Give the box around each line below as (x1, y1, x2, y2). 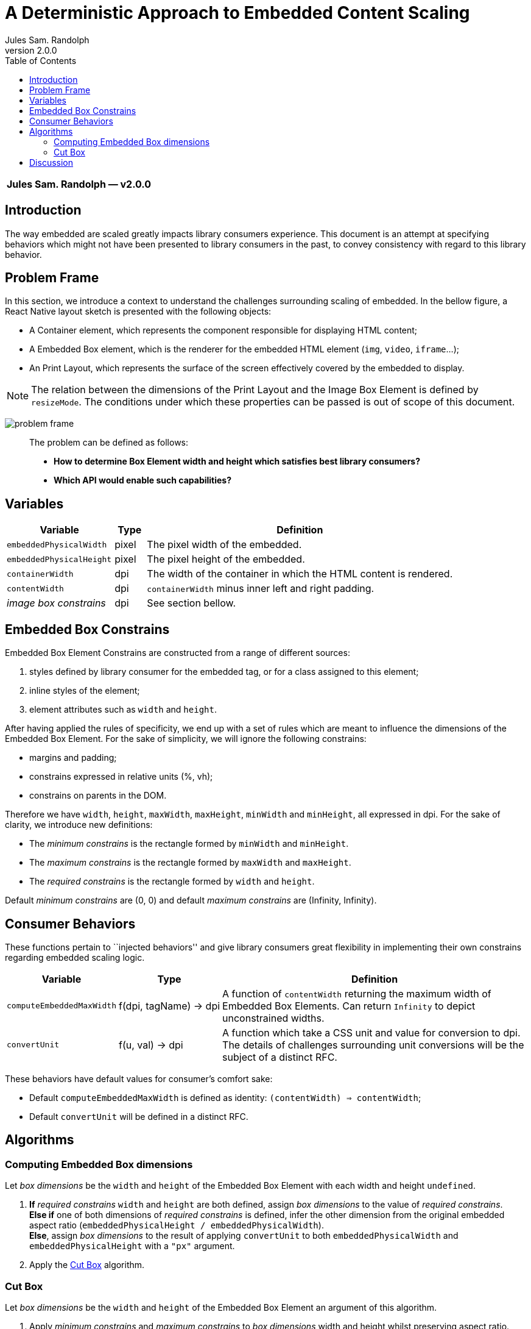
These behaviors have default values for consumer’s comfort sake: (5, 1073, 273, 1084)
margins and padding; (29, 752, 117, 763)
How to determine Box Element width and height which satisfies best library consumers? (54, 456, 421, 467)
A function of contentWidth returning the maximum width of (222, 987, 491, 1000)
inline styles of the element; (29, 685, 140, 696)
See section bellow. (147, 597, 236, 610)
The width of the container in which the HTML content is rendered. (147, 568, 453, 580)
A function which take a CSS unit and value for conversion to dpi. (222, 1026, 521, 1039)
